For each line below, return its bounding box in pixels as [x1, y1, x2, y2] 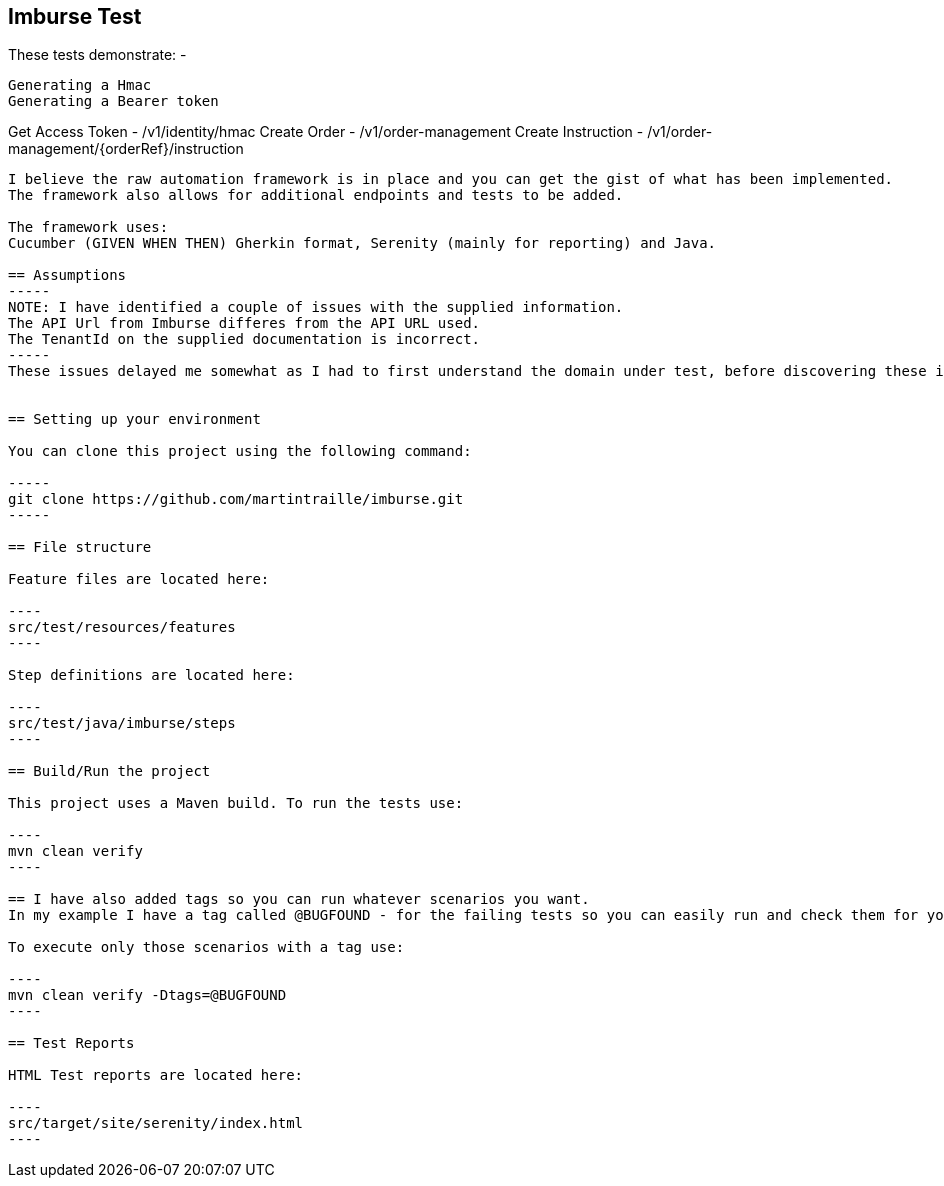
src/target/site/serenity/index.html [8, 1115, 304, 1132]
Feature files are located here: [8, 571, 270, 588]
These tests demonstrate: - [8, 46, 187, 64]
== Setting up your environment [8, 411, 261, 428]
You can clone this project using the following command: [8, 443, 472, 460]
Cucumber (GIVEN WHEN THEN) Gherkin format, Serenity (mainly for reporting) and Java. [8, 235, 717, 252]
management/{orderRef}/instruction [8, 140, 244, 158]
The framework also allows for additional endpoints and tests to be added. [8, 187, 624, 204]
